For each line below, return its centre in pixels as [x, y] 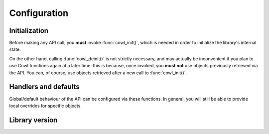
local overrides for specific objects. [46, 106]
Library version [33, 120]
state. [15, 49]
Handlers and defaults [44, 87]
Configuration [39, 13]
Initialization [29, 31]
